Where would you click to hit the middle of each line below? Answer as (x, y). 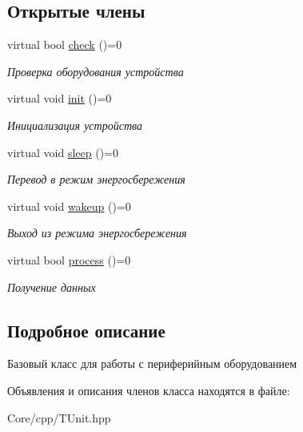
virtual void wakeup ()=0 (69, 206)
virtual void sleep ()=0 (63, 152)
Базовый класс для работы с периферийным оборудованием (152, 363)
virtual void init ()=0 (60, 98)
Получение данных (52, 287)
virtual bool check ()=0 (65, 44)
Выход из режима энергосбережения (97, 233)
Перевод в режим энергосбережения (96, 179)
